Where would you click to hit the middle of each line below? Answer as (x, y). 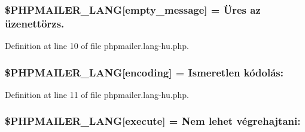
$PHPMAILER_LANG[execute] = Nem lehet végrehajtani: (153, 121)
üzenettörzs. (35, 23)
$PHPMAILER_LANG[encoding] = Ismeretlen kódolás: (144, 72)
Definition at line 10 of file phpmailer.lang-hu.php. (97, 46)
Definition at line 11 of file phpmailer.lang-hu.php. (97, 94)
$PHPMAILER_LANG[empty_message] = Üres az (133, 9)
